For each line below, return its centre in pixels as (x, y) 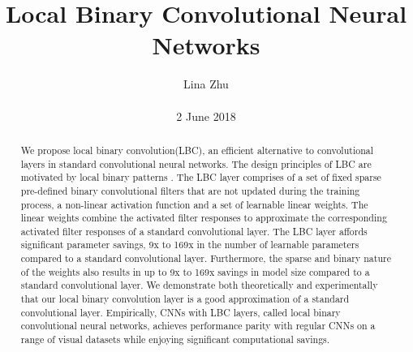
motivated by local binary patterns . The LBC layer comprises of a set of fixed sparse (201, 177)
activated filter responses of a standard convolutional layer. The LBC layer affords (194, 231)
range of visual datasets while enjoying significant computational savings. (175, 339)
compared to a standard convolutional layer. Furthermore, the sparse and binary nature (206, 258)
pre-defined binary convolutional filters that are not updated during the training (190, 190)
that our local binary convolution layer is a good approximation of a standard (185, 299)
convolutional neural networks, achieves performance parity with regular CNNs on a (198, 326)
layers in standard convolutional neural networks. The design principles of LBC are (196, 163)
